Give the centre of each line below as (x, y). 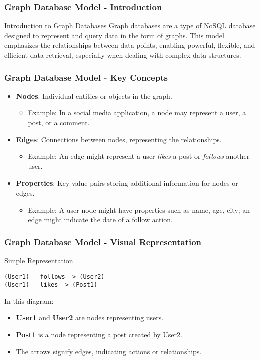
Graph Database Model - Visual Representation (103, 241)
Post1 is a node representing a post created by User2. (99, 335)
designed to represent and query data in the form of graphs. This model (114, 35)
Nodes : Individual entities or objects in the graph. (94, 96)
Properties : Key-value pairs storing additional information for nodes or (127, 183)
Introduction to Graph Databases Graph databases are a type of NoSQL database (130, 25)
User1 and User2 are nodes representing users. (90, 318)
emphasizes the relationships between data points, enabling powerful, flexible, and (130, 45)
